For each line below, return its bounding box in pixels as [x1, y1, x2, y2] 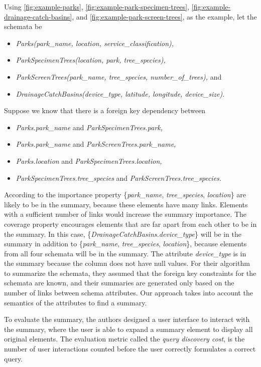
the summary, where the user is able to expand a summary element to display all [4, 323, 253, 334]
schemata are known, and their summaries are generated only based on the [4, 277, 234, 288]
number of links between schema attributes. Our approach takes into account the [4, 287, 253, 298]
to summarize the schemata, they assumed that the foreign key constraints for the [4, 267, 256, 278]
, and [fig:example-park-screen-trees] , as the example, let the [72, 11, 257, 22]
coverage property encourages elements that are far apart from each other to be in [4, 218, 257, 229]
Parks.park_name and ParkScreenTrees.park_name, [16, 139, 176, 149]
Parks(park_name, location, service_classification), [16, 38, 174, 48]
